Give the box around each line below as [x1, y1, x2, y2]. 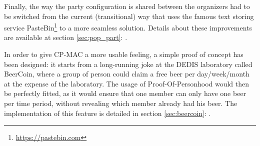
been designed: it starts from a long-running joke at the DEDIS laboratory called [4, 58, 252, 69]
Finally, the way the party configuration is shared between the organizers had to [4, 1, 250, 11]
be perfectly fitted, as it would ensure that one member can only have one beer [4, 88, 246, 98]
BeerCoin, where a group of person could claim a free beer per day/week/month [4, 68, 249, 79]
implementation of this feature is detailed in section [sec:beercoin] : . [4, 107, 211, 118]
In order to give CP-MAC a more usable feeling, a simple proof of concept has [4, 49, 243, 59]
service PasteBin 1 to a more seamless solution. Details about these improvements [4, 21, 252, 32]
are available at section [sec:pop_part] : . [4, 32, 127, 42]
